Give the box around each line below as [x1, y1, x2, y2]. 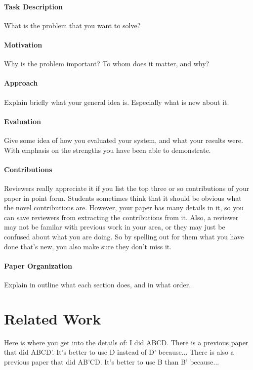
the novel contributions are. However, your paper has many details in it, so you [4, 202, 244, 213]
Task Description [4, 1, 63, 11]
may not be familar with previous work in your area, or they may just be [4, 222, 225, 232]
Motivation [4, 39, 42, 49]
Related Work [4, 308, 101, 328]
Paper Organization [4, 260, 72, 271]
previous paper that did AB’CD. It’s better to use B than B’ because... [4, 356, 219, 367]
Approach [4, 78, 38, 88]
